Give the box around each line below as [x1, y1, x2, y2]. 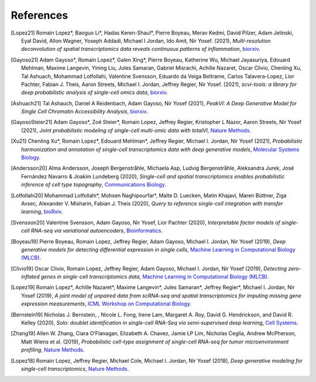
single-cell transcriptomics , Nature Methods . [21, 366, 129, 372]
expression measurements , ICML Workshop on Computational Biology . [21, 300, 191, 307]
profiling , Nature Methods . [21, 346, 85, 353]
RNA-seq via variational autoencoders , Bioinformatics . [30, 227, 163, 234]
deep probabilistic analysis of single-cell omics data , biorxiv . [21, 89, 169, 96]
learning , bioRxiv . [21, 208, 63, 215]
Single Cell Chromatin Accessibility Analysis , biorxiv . [21, 108, 149, 115]
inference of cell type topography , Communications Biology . [21, 181, 166, 188]
